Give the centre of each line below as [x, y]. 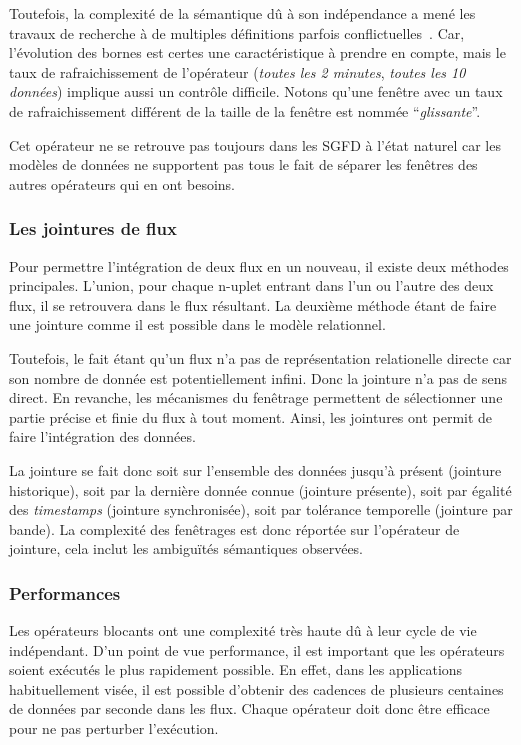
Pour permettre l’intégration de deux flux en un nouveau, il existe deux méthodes [259, 265]
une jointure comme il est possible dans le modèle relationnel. [197, 324]
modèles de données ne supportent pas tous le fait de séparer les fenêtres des [243, 164]
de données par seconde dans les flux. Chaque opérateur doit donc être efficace [249, 708]
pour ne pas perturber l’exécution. [114, 728]
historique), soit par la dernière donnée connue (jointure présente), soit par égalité [260, 489]
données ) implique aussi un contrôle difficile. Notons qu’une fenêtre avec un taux [256, 91]
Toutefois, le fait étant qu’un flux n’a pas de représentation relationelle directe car [260, 357]
